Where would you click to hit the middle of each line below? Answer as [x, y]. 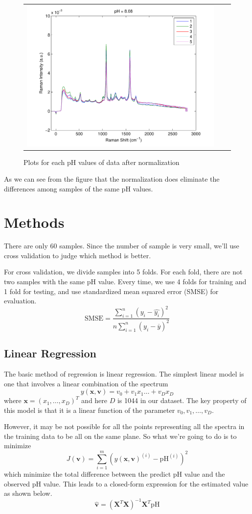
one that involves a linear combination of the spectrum [86, 383]
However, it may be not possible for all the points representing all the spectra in [124, 426]
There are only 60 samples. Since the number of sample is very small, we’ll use [122, 246]
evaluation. [20, 301]
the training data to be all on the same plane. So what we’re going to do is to [120, 436]
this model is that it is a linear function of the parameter [90, 410]
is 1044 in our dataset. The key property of [182, 400]
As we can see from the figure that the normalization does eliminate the [112, 178]
